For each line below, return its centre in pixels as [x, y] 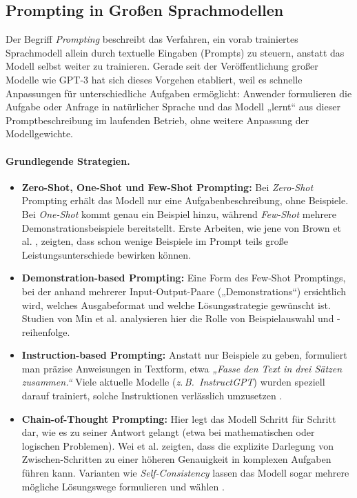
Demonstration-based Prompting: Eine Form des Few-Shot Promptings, [184, 278]
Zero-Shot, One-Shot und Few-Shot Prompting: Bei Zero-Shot [167, 187]
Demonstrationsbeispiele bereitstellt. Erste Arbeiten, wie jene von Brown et [181, 227]
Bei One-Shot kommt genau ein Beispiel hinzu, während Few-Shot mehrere [179, 213]
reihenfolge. [46, 331]
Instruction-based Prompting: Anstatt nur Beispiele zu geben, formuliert [184, 355]
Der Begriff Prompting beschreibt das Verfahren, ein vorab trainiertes [152, 39]
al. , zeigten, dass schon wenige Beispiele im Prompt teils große [155, 241]
